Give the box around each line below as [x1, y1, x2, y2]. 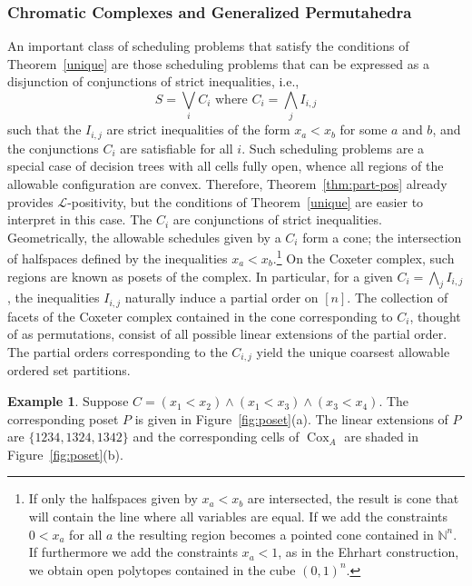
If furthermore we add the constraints [28, 542, 238, 561]
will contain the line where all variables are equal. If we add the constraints [28, 507, 447, 526]
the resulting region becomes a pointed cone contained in [117, 524, 434, 543]
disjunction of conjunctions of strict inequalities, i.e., [7, 72, 300, 91]
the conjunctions [7, 138, 99, 157]
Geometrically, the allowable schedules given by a [7, 227, 281, 246]
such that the [7, 120, 82, 139]
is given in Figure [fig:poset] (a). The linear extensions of [134, 409, 448, 428]
